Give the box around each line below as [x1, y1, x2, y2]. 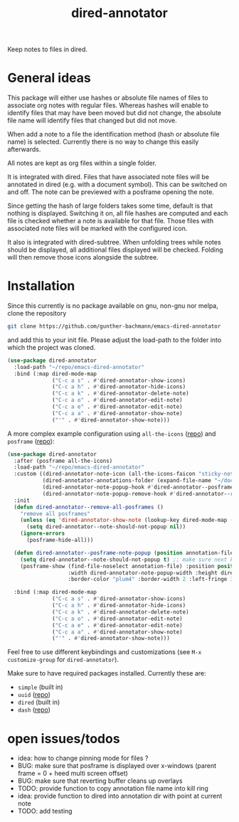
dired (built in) [17, 698, 60, 707]
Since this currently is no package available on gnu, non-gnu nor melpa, [7, 301, 218, 310]
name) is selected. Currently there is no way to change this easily [7, 137, 199, 146]
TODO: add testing [17, 807, 73, 816]
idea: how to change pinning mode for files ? [17, 754, 149, 762]
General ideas [7, 70, 91, 86]
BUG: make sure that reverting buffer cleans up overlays [17, 776, 183, 785]
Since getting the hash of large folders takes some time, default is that [7, 201, 213, 210]
